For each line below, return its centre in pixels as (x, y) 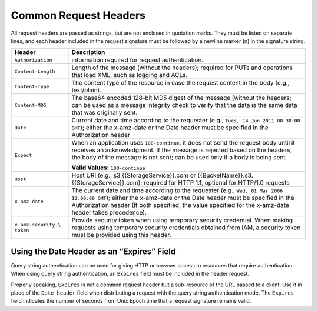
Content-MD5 (30, 105)
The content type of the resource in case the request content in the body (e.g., (180, 83)
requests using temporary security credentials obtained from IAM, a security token (186, 228)
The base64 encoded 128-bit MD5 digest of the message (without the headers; (181, 98)
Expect (23, 155)
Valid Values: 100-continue (108, 168)
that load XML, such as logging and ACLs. (130, 75)
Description (88, 52)
